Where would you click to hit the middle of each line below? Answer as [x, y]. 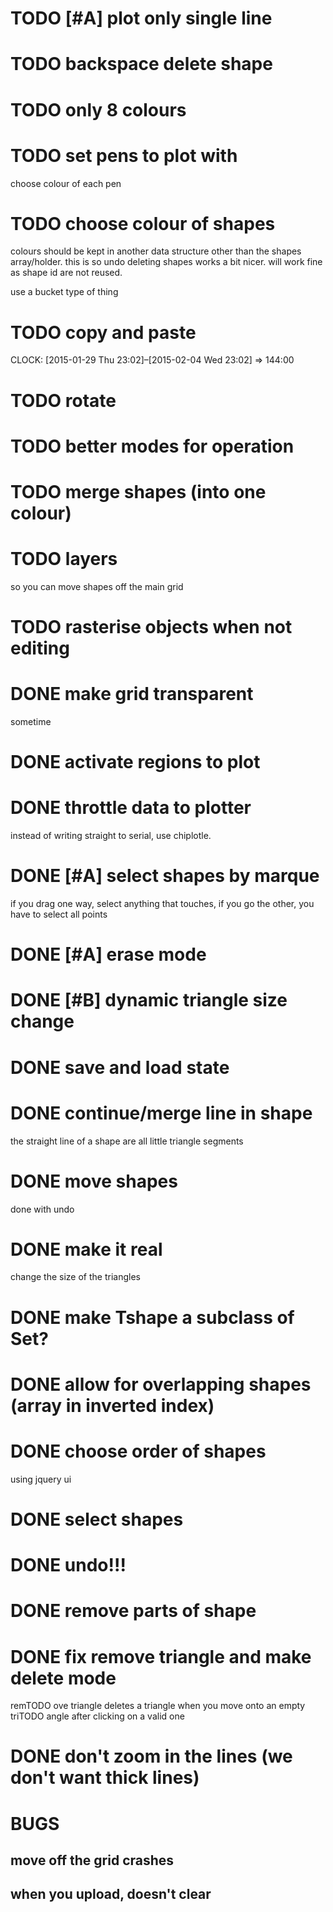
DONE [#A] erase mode [108, 954]
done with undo [42, 1209]
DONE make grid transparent [132, 694]
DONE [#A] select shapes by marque [165, 876]
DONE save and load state [120, 1067]
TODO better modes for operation [152, 446]
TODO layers [64, 559]
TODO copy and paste [103, 332]
